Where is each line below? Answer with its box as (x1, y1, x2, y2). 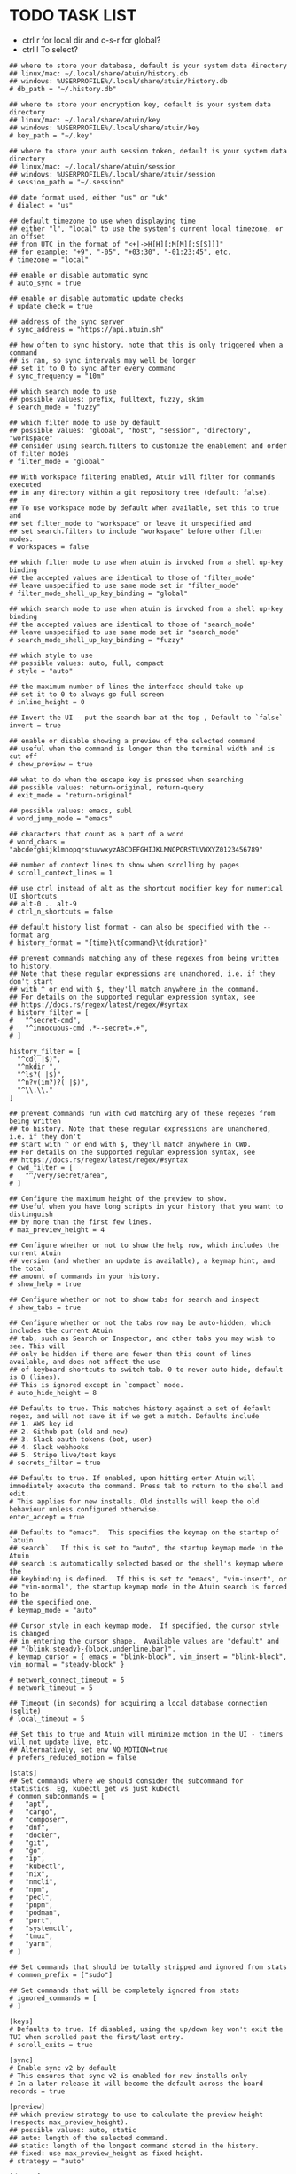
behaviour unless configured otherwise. (9, 1504, 161, 1513)
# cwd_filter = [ (9, 1163, 74, 1172)
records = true (9, 2086, 66, 2096)
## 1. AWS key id (9, 1419, 74, 1428)
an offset (9, 232, 46, 240)
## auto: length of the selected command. (9, 2133, 168, 2142)
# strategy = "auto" (9, 2156, 86, 2165)
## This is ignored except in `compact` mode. (9, 1380, 184, 1389)
